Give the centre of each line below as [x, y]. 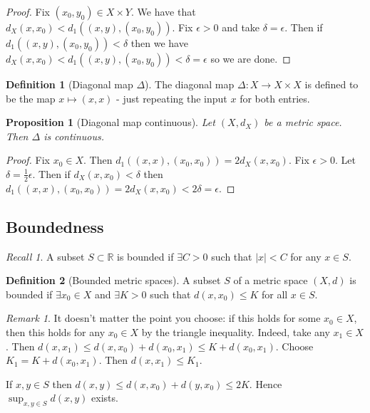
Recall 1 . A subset [45, 256]
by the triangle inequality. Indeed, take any [236, 331]
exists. [105, 398]
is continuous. [74, 136]
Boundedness [55, 226]
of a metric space [271, 280]
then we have [159, 43]
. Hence [266, 383]
